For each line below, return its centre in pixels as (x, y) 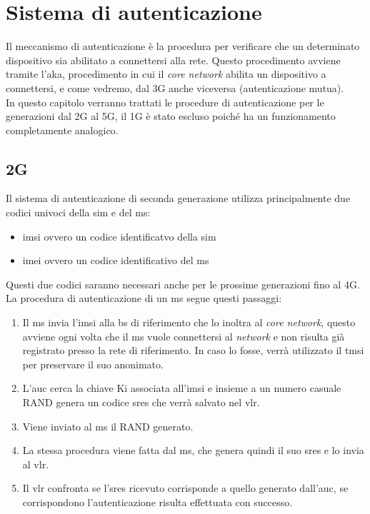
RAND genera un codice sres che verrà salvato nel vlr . (141, 402)
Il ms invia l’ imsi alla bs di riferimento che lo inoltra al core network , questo (189, 322)
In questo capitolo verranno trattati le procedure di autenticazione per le (165, 102)
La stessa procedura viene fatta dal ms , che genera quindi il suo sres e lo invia (193, 450)
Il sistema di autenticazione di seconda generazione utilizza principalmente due (178, 198)
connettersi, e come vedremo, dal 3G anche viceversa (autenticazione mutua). (175, 87)
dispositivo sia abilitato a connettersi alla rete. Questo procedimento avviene (173, 60)
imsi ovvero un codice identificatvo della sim (119, 236)
